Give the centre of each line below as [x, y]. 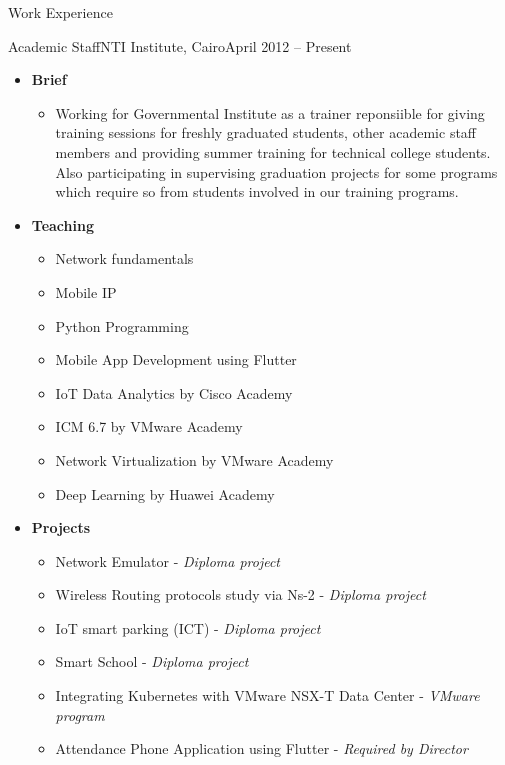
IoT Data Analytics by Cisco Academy [174, 392]
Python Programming [122, 325]
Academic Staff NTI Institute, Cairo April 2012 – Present [180, 45]
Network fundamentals [124, 258]
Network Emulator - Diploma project [168, 560]
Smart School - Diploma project [152, 661]
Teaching [62, 224]
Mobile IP [86, 291]
